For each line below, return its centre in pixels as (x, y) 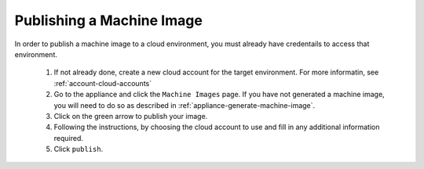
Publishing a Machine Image (109, 20)
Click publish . (79, 149)
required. (69, 138)
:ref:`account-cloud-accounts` (103, 83)
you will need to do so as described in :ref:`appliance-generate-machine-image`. (185, 105)
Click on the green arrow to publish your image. (131, 116)
